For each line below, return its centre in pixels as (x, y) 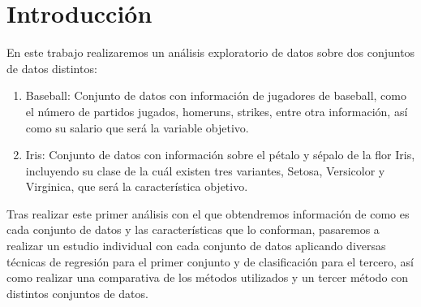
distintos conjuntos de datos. (77, 293)
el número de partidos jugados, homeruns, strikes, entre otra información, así (217, 111)
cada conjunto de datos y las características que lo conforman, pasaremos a (193, 229)
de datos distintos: (52, 68)
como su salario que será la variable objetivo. (137, 127)
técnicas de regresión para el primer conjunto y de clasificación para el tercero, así (210, 261)
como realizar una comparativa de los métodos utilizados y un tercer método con (208, 277)
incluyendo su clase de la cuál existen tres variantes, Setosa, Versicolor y (205, 170)
